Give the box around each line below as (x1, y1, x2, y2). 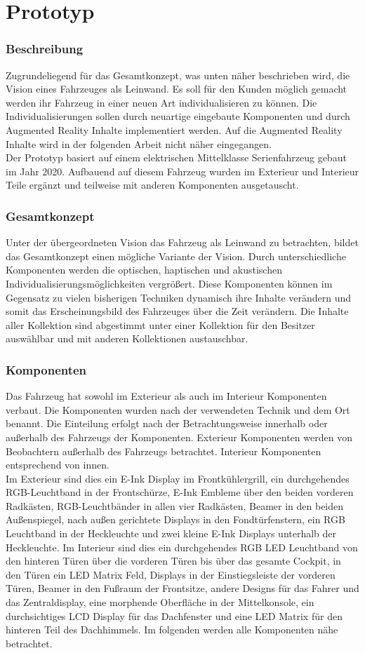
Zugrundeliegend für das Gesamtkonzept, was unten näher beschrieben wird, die (6, 67, 350, 82)
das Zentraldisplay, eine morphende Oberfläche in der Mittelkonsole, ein (6, 595, 314, 610)
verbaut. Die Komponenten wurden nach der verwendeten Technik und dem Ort (6, 402, 350, 417)
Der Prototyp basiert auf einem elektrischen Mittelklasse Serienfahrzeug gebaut (6, 150, 347, 165)
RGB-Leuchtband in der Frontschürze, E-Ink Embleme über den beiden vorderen (6, 485, 354, 499)
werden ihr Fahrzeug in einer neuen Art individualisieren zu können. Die (6, 95, 317, 109)
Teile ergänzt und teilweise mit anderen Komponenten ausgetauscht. (6, 177, 299, 192)
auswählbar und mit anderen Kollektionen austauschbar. (6, 331, 248, 346)
